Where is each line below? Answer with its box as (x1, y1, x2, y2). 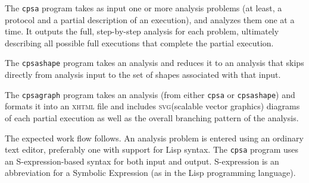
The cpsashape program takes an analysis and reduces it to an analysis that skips (5, 56, 304, 69)
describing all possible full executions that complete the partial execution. (5, 36, 274, 49)
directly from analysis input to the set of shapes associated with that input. (5, 68, 281, 81)
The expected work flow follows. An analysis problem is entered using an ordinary (5, 131, 304, 144)
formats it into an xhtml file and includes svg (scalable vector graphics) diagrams (5, 100, 300, 112)
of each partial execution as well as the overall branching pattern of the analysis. (5, 111, 299, 124)
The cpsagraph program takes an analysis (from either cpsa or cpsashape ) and (5, 88, 295, 100)
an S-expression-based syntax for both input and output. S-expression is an (5, 154, 279, 167)
